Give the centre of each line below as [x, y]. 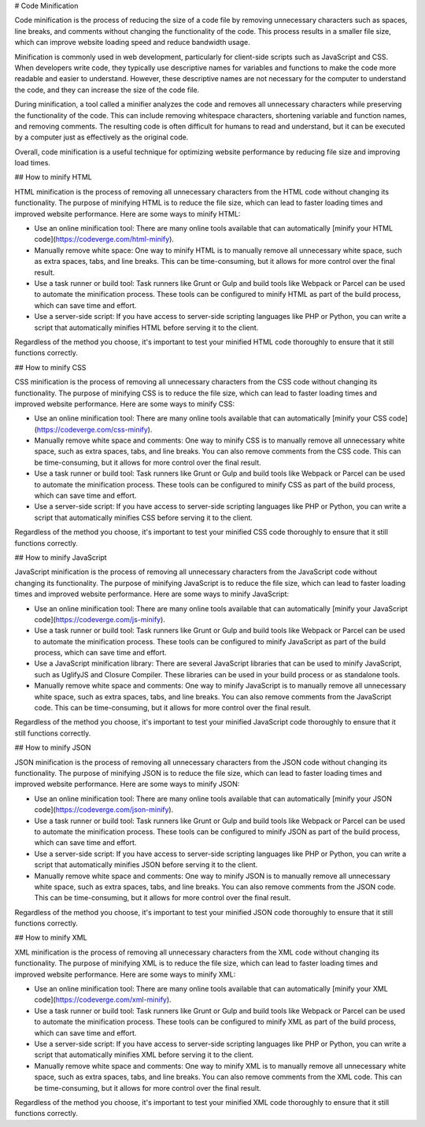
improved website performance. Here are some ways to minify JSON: [127, 784]
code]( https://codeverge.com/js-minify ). [100, 619]
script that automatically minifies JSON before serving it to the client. [146, 865]
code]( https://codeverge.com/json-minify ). [104, 810]
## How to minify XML [51, 938]
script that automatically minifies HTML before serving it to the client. [146, 328]
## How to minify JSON [53, 747]
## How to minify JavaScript [61, 557]
